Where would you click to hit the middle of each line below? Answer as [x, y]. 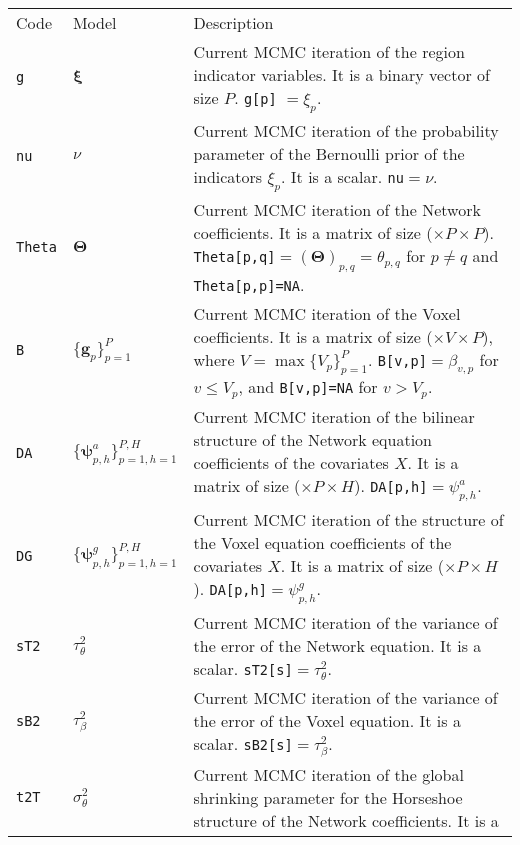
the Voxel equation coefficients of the [322, 542]
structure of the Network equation [313, 439]
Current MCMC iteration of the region [329, 51]
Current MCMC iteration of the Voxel [327, 313]
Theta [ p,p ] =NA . [249, 284]
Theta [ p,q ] [234, 257]
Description [233, 22]
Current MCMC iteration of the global [328, 774]
